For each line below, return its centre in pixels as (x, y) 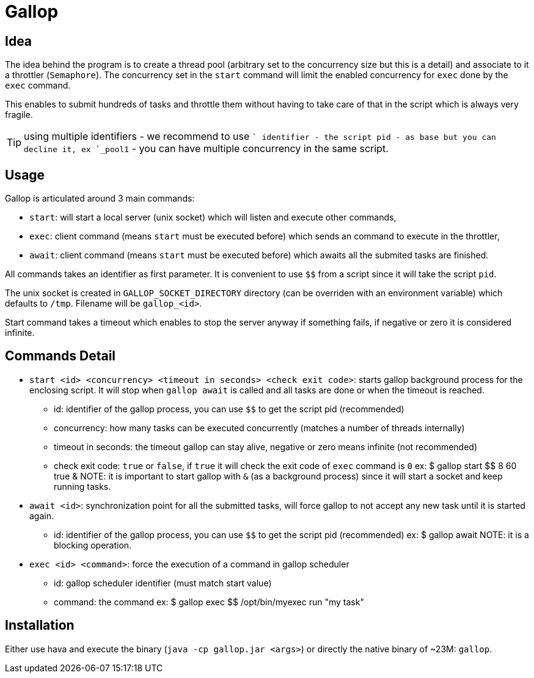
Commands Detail (60, 356)
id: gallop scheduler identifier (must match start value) (163, 583)
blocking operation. (93, 545)
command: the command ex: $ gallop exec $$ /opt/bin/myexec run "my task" (209, 602)
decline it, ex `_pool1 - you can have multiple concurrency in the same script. (206, 149)
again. (42, 516)
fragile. (19, 115)
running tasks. (82, 486)
